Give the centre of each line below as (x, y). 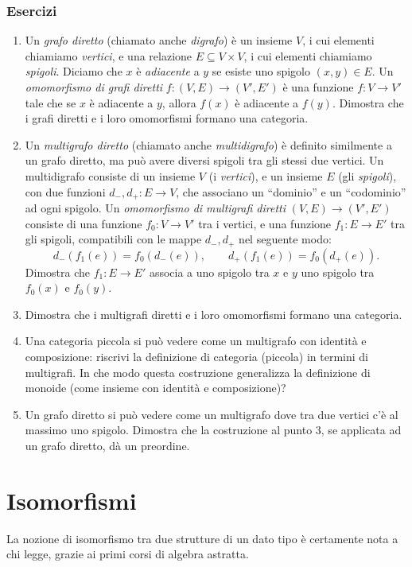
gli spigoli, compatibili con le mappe (113, 239)
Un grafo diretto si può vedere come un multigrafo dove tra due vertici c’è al (212, 414)
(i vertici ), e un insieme (266, 175)
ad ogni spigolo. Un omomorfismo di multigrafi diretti (155, 208)
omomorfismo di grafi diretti (94, 87)
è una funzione (318, 87)
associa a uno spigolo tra (209, 272)
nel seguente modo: (285, 239)
